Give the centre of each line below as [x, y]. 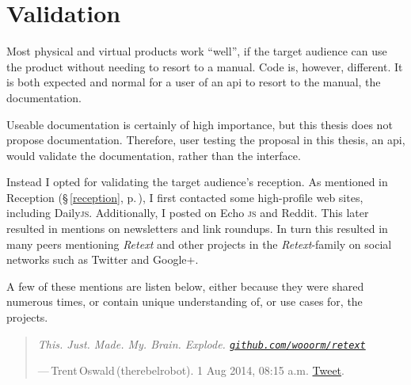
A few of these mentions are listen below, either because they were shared [185, 286]
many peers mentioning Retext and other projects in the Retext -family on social [199, 244]
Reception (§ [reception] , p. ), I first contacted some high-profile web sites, [185, 197]
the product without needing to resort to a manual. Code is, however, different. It [205, 66]
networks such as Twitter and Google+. [103, 259]
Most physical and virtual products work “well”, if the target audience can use [197, 51]
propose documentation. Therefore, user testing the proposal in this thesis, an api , [206, 140]
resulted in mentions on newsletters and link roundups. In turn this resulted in [197, 229]
